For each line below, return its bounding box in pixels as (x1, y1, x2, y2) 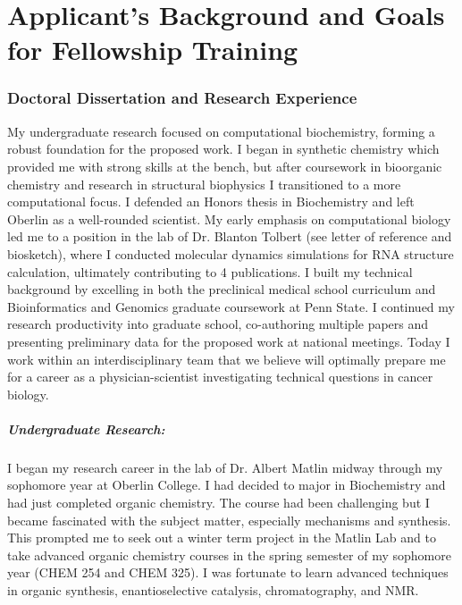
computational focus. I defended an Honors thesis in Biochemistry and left (7, 192, 415, 211)
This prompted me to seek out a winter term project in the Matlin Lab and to (7, 528, 436, 547)
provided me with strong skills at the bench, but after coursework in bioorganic (7, 156, 442, 175)
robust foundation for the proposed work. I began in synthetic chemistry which (7, 139, 440, 158)
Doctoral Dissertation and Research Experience (7, 87, 357, 109)
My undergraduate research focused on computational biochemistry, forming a (7, 122, 435, 140)
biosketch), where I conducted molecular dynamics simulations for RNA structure (7, 244, 454, 263)
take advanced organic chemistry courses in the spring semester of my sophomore (7, 545, 451, 564)
